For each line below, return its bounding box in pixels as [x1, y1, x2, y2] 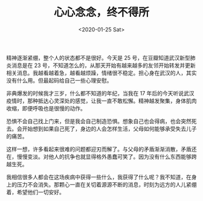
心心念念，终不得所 [53, 5, 149, 19]
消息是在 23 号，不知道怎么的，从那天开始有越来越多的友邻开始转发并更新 [11, 62, 196, 69]
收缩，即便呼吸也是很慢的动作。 [6, 104, 86, 112]
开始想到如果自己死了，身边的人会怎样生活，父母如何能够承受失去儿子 [22, 125, 197, 132]
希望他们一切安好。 [16, 188, 65, 196]
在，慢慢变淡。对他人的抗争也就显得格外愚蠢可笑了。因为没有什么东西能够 [6, 153, 192, 160]
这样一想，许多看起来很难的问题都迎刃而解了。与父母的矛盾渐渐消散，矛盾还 [6, 145, 197, 153]
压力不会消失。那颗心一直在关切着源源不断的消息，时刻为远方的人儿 [16, 180, 186, 188]
